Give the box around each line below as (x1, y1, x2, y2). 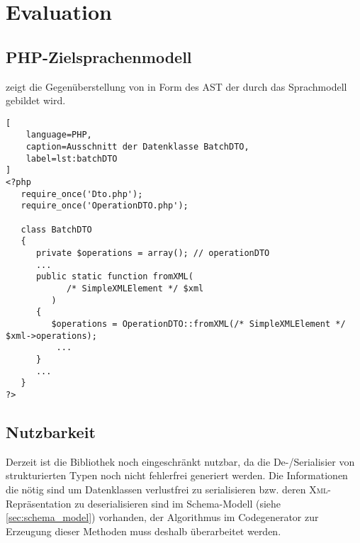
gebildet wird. (6, 93, 66, 108)
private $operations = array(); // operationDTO (35, 247, 270, 258)
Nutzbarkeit (6, 420, 96, 442)
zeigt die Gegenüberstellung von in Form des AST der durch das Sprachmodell (6, 79, 347, 94)
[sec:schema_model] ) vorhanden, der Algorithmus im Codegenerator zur (6, 510, 319, 525)
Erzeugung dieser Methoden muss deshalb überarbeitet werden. (6, 523, 281, 538)
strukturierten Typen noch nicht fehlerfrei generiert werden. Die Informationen (6, 468, 348, 483)
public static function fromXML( (35, 271, 193, 282)
